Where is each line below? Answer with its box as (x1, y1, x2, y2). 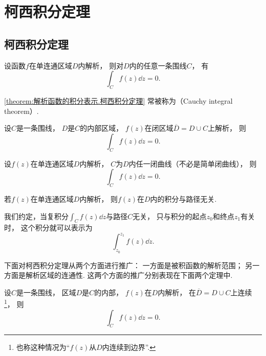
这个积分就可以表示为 (20, 222, 93, 233)
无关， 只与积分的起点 (132, 210, 207, 221)
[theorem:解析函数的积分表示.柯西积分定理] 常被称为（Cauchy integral (4, 95, 233, 106)
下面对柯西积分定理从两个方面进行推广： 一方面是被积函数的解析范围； (4, 259, 243, 270)
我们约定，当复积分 (4, 210, 69, 221)
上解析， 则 (208, 123, 246, 133)
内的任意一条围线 (129, 60, 187, 70)
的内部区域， (80, 123, 123, 133)
